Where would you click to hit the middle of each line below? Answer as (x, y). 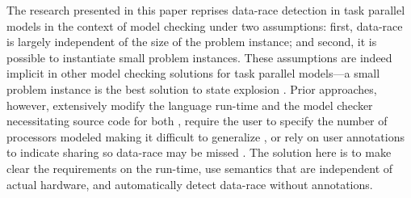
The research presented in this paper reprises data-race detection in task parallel (206, 10)
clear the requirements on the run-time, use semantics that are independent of (200, 168)
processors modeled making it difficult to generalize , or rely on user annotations (205, 136)
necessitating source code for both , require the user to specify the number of (197, 121)
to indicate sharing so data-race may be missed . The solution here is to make (199, 152)
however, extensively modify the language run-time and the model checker (190, 105)
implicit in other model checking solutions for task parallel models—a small (193, 73)
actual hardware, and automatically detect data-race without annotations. (190, 184)
